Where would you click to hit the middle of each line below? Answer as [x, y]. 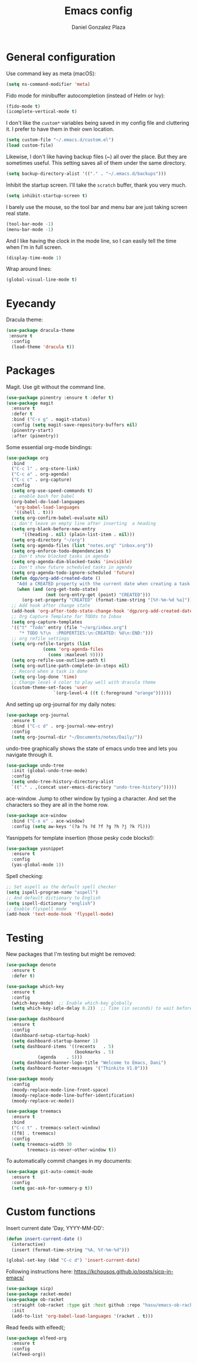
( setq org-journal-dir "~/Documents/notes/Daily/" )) [77, 737]
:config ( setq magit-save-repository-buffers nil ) [74, 425]
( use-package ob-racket [35, 1300]
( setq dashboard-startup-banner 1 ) [55, 1041]
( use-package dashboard [35, 1019]
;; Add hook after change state [51, 606]
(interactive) [28, 1244]
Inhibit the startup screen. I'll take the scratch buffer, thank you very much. [96, 185]
